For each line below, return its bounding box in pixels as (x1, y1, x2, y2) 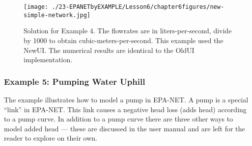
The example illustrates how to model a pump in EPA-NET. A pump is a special (4, 94, 249, 104)
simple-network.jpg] (24, 11, 91, 19)
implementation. (24, 54, 73, 65)
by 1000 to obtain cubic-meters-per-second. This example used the (24, 35, 224, 45)
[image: (24, 3, 49, 10)
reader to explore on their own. (4, 133, 97, 143)
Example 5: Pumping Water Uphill (4, 75, 145, 87)
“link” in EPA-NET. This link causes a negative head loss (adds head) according (4, 104, 247, 114)
